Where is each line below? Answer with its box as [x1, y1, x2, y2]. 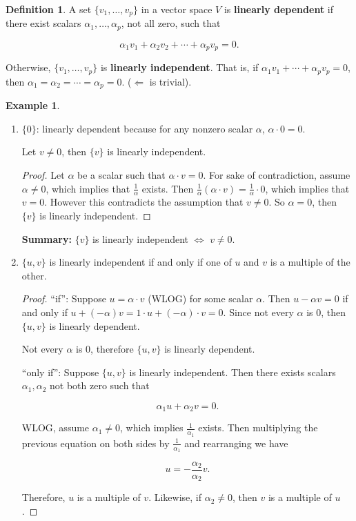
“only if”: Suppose [21, 364, 99, 379]
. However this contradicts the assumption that [44, 195, 244, 209]
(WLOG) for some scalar [148, 291, 253, 306]
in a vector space [141, 2, 212, 16]
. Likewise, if [148, 490, 202, 504]
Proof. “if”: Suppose [21, 291, 106, 306]
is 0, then [306, 305, 346, 320]
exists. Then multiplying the [198, 420, 318, 435]
